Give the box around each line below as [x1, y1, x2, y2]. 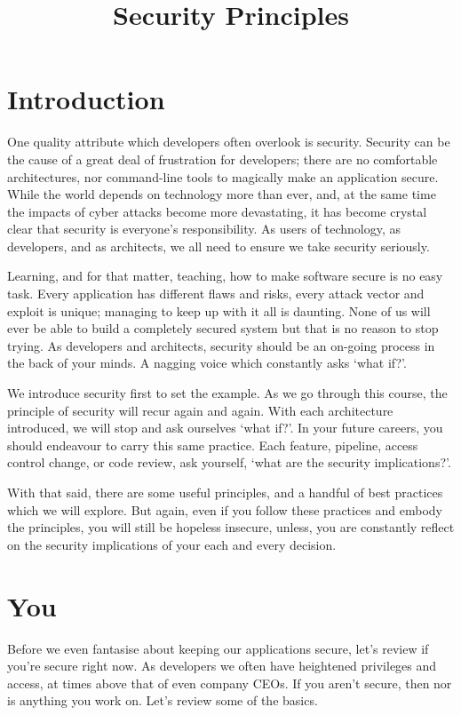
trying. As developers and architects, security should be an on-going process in [7, 336, 435, 354]
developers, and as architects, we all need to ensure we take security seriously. [7, 236, 430, 255]
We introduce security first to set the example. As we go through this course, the [7, 384, 448, 402]
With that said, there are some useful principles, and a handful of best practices [7, 483, 443, 501]
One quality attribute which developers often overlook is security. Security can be [7, 132, 450, 151]
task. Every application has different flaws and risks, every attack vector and [7, 284, 425, 303]
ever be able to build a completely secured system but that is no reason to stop [7, 319, 439, 338]
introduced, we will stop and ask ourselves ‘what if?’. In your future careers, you [7, 418, 443, 437]
